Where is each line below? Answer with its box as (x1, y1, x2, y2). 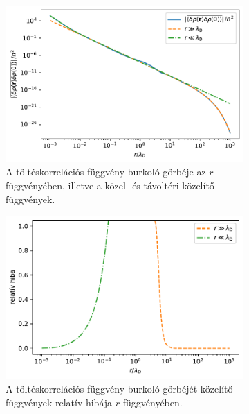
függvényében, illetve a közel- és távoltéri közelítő (6, 178, 214, 192)
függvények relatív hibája (6, 395, 113, 409)
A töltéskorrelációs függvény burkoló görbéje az (6, 164, 206, 179)
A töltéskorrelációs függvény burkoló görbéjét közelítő (6, 381, 233, 396)
